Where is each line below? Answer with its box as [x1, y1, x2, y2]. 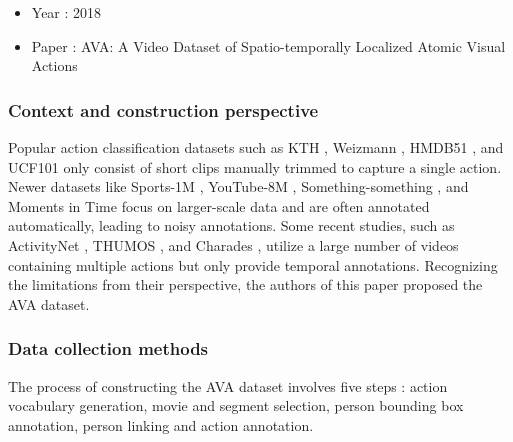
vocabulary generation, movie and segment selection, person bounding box [8, 395, 464, 416]
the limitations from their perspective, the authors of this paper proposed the [8, 274, 483, 295]
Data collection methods [8, 336, 209, 361]
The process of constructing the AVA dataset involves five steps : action [8, 375, 448, 396]
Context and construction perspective [8, 97, 319, 122]
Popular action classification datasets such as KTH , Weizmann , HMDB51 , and [8, 137, 504, 157]
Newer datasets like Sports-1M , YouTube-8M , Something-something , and [8, 176, 469, 197]
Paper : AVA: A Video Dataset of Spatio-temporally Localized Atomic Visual [31, 35, 506, 56]
